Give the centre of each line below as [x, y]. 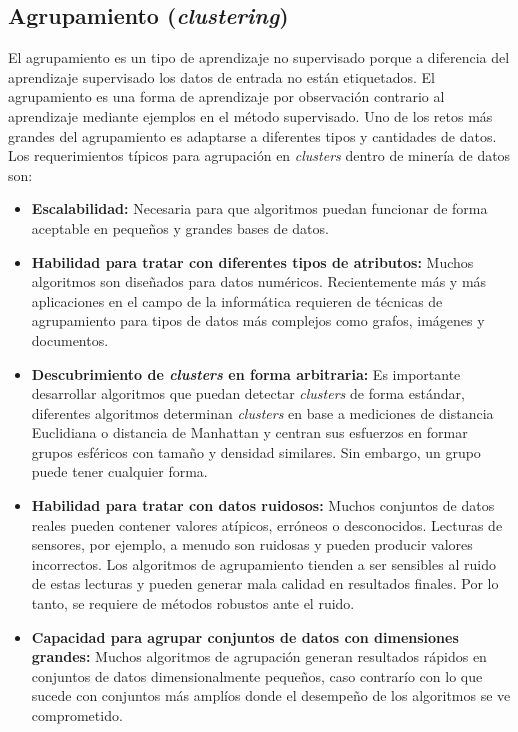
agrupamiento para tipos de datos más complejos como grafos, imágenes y [258, 320]
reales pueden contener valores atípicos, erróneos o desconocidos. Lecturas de [267, 524]
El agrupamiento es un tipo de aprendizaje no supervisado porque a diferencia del [259, 57]
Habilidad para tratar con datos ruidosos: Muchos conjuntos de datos [263, 505]
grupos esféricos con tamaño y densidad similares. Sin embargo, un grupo [256, 451]
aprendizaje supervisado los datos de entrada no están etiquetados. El [222, 76]
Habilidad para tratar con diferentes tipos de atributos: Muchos [252, 261]
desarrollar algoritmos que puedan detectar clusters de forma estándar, [248, 393]
